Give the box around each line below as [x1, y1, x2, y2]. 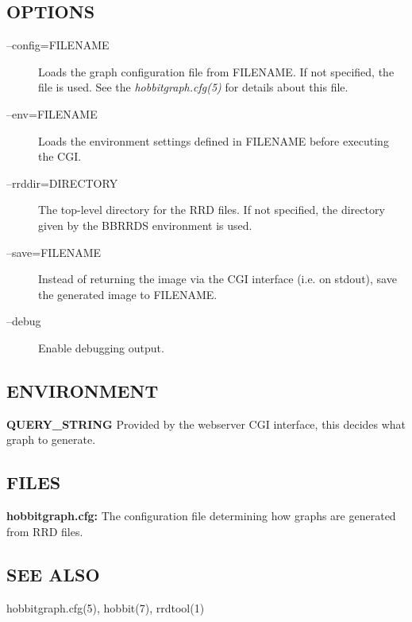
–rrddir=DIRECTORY [6, 174, 118, 191]
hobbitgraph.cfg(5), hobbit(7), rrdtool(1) [6, 599, 205, 616]
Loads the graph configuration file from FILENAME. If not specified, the [38, 63, 395, 80]
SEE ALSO [6, 562, 100, 586]
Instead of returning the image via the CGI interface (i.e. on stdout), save [38, 270, 397, 287]
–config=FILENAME [6, 37, 110, 53]
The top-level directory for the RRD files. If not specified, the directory [38, 201, 385, 218]
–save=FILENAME [6, 243, 102, 260]
